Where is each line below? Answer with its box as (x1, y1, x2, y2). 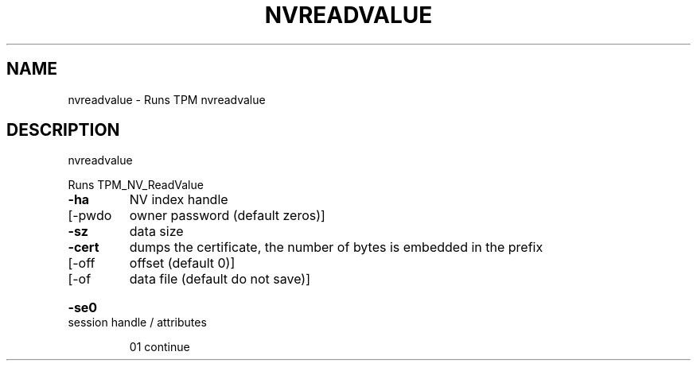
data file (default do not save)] (129, 271, 310, 288)
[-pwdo (68, 207, 112, 224)
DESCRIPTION (6, 120, 120, 141)
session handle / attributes (68, 315, 207, 330)
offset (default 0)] (129, 255, 236, 272)
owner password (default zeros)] (129, 207, 325, 224)
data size (129, 223, 184, 240)
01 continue (129, 340, 190, 354)
